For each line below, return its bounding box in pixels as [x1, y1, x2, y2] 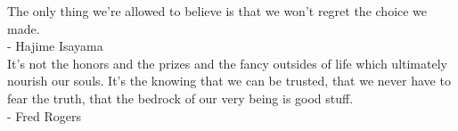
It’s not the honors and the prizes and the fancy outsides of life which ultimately [7, 53, 447, 72]
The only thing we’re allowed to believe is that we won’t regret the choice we [7, 2, 428, 20]
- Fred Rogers [7, 106, 81, 125]
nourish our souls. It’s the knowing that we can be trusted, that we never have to [7, 71, 451, 90]
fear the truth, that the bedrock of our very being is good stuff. [7, 88, 354, 107]
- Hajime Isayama [7, 37, 103, 55]
